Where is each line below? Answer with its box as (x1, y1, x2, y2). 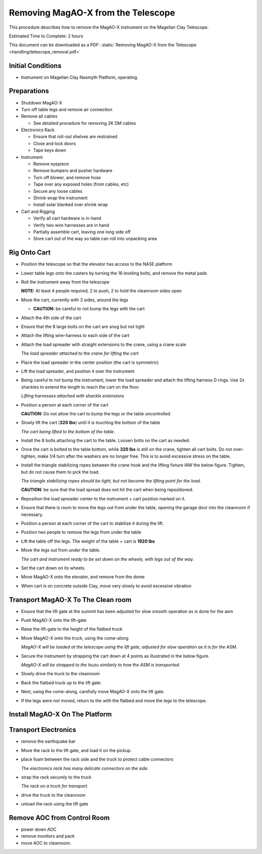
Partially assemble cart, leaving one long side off (33, 229, 131, 235)
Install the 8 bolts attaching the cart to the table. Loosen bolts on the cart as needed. (21, 438, 190, 444)
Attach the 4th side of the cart (21, 315, 82, 321)
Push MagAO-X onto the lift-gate (21, 617, 87, 623)
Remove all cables (21, 113, 58, 119)
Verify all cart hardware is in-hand (33, 215, 101, 221)
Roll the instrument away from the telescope (21, 279, 110, 285)
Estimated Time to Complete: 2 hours (9, 33, 83, 39)
